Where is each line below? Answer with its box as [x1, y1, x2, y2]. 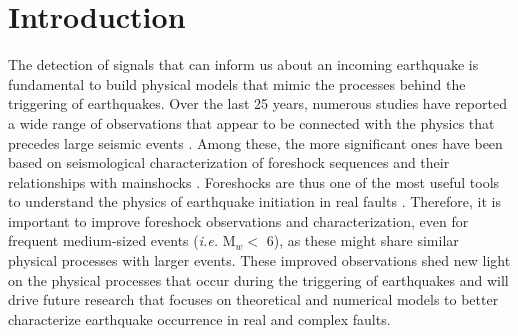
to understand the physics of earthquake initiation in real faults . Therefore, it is [8, 191, 501, 212]
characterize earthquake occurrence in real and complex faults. [8, 308, 391, 329]
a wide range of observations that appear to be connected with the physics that [8, 112, 495, 133]
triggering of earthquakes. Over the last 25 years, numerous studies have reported [8, 93, 507, 114]
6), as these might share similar [266, 230, 459, 251]
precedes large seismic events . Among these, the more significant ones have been [8, 132, 503, 153]
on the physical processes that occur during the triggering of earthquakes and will [8, 269, 509, 290]
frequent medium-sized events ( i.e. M [8, 230, 236, 251]
